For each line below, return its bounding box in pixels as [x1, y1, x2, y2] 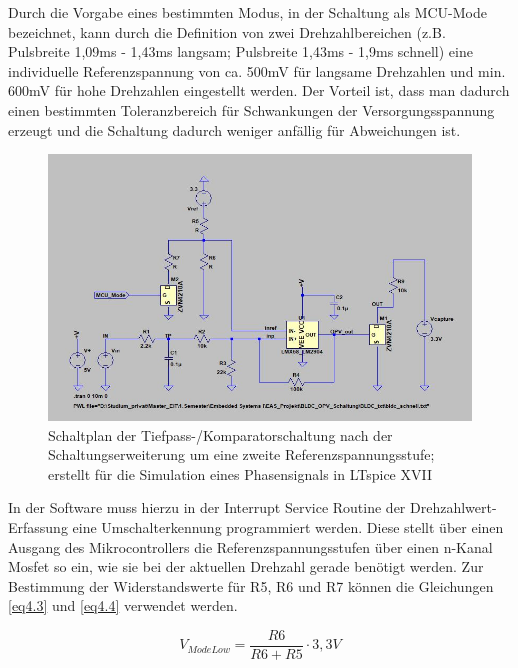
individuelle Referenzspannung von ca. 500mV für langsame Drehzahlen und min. [8, 60, 506, 81]
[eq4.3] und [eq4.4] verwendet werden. [8, 595, 238, 616]
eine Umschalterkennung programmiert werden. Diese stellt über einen [72, 516, 504, 537]
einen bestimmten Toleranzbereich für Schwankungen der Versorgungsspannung [8, 99, 495, 120]
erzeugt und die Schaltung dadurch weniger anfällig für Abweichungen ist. [8, 119, 461, 140]
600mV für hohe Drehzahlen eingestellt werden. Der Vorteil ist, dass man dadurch [8, 80, 510, 101]
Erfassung [8, 516, 68, 537]
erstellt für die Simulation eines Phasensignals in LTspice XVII [48, 463, 432, 484]
